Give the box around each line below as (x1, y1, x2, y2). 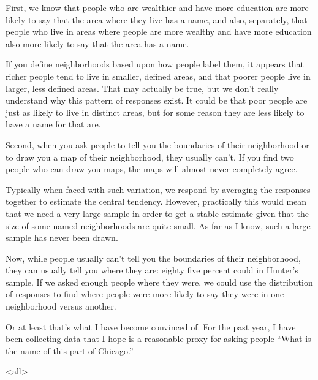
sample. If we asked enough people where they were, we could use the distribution (6, 275, 313, 288)
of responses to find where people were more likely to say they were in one (6, 287, 284, 300)
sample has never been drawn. (6, 231, 118, 244)
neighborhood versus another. (6, 300, 116, 313)
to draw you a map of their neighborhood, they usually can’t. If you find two (6, 150, 294, 163)
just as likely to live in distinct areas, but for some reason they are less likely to (6, 105, 305, 118)
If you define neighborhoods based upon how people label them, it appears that (6, 58, 304, 70)
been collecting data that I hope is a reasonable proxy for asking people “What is (6, 332, 311, 345)
